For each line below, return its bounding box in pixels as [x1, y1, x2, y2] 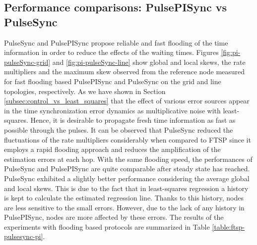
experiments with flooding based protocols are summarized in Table [4, 221, 210, 232]
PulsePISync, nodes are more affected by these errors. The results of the [4, 212, 224, 222]
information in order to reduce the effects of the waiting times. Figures [4, 47, 219, 57]
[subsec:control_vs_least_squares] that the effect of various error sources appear [4, 96, 250, 106]
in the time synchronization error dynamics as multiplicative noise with [4, 105, 221, 115]
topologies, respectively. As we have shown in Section [4, 86, 166, 96]
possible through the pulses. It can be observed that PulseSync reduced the [4, 124, 233, 135]
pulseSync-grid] [4, 56, 51, 67]
